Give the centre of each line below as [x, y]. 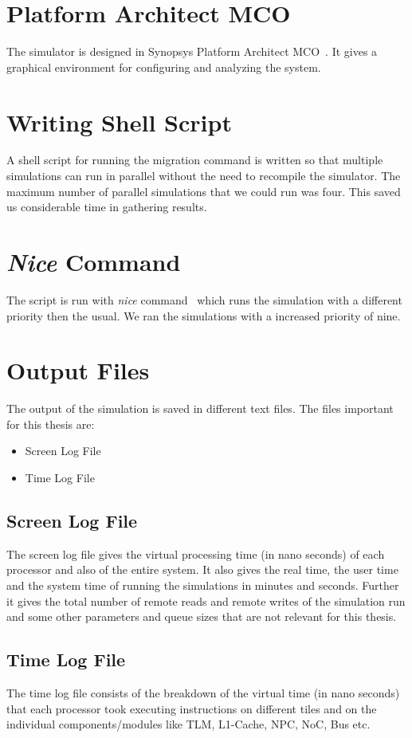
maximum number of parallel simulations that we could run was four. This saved [204, 191]
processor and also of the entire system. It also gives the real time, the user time [202, 569]
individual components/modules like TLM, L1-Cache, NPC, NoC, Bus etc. [188, 724]
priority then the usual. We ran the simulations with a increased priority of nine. [204, 315]
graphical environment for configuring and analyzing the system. [164, 67]
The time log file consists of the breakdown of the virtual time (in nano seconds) [203, 693]
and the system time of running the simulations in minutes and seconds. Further [203, 585]
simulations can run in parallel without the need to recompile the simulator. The [204, 176]
